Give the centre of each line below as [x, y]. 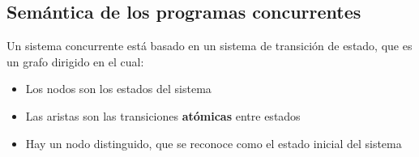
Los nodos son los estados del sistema [118, 89]
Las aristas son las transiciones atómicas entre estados [163, 115]
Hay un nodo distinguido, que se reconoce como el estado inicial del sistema [214, 143]
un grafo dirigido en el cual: [75, 61]
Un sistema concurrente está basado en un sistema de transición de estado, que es [209, 46]
